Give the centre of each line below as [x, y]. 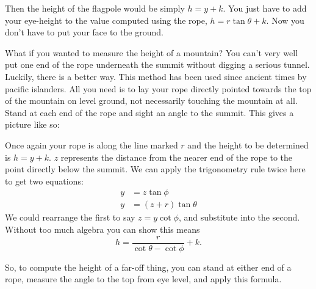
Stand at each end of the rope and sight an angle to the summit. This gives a [149, 112]
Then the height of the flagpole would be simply [95, 8]
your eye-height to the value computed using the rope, [106, 20]
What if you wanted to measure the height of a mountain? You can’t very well [152, 52]
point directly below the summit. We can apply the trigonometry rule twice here [155, 169]
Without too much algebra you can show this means [102, 229]
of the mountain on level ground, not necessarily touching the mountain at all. [151, 101]
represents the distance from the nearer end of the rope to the [177, 157]
